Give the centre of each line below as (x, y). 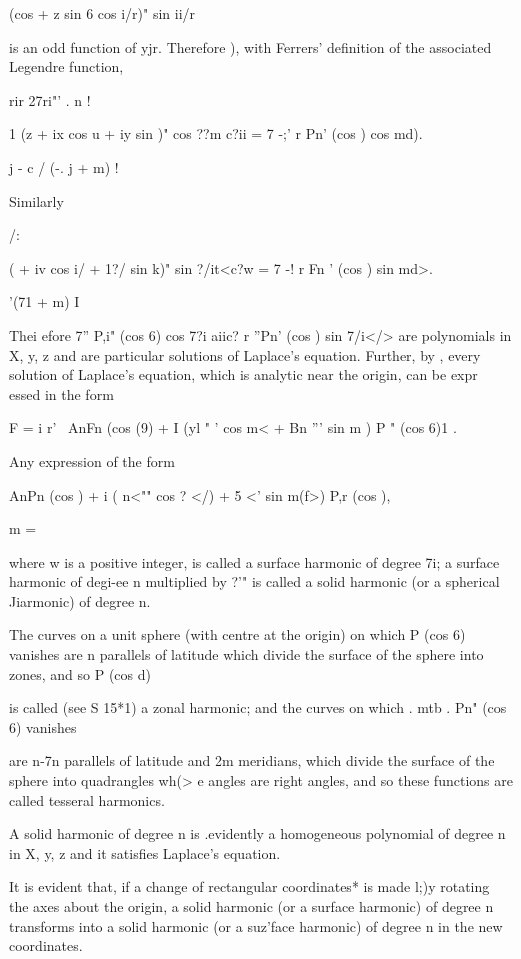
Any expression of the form (92, 460)
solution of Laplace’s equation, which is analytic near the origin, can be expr (243, 374)
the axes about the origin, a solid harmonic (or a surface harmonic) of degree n (251, 906)
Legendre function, (66, 66)
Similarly (36, 200)
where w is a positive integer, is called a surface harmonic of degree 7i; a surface (254, 561)
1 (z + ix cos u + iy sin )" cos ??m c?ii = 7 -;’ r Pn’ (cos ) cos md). (216, 133)
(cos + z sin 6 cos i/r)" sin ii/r (102, 13)
